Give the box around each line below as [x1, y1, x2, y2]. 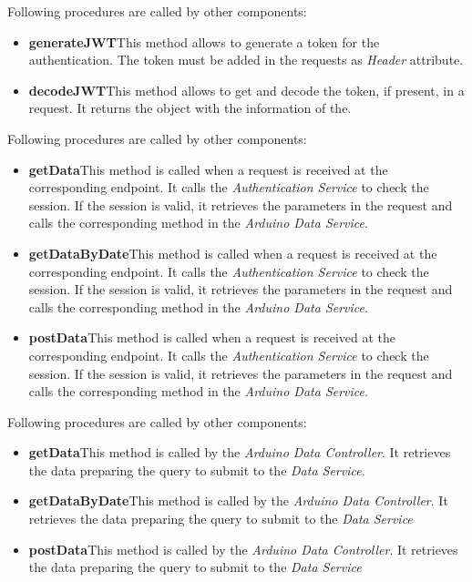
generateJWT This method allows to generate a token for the [28, 32, 380, 51]
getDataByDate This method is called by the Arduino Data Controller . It [28, 491, 448, 510]
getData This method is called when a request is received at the [28, 159, 388, 179]
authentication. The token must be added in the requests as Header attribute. [28, 50, 464, 69]
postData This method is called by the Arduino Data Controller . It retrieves [28, 539, 458, 558]
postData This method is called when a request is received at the [28, 328, 396, 347]
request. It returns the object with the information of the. [28, 98, 352, 117]
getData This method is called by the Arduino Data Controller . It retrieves [28, 443, 451, 462]
